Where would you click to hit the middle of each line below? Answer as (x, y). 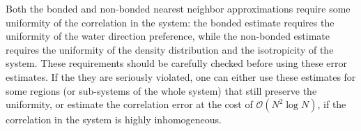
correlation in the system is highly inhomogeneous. (114, 120)
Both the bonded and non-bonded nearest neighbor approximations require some (178, 8)
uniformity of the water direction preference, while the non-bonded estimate (168, 36)
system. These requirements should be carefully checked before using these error (176, 63)
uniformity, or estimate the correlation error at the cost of (129, 104)
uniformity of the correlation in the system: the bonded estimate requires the (170, 22)
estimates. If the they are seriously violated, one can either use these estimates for (181, 76)
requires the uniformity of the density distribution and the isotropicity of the (170, 49)
